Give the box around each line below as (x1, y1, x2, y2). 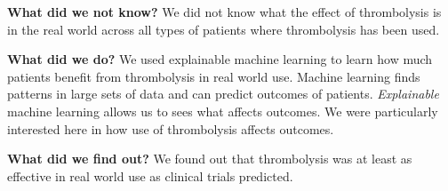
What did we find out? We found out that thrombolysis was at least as (7, 149, 412, 168)
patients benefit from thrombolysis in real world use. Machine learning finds (7, 67, 420, 85)
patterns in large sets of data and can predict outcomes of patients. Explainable (7, 84, 439, 103)
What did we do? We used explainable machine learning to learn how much (7, 50, 433, 68)
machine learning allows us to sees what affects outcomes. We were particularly (7, 101, 438, 120)
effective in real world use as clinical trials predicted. (7, 166, 293, 185)
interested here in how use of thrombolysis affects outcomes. (7, 119, 334, 138)
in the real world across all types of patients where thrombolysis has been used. (7, 20, 440, 38)
